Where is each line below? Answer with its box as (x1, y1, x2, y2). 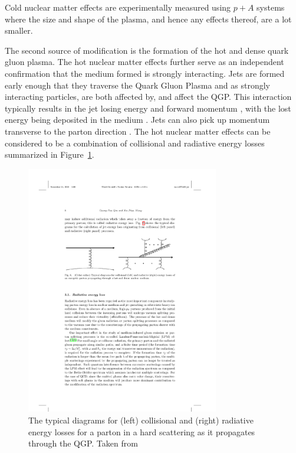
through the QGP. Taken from (28, 437, 138, 449)
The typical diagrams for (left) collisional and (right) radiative (28, 413, 254, 426)
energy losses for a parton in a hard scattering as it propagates (28, 425, 255, 438)
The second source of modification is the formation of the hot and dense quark (5, 44, 289, 56)
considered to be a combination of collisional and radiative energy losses (5, 136, 265, 149)
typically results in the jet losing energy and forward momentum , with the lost (5, 102, 291, 114)
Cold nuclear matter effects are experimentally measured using (5, 1, 231, 13)
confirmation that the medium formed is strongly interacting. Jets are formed (5, 67, 285, 79)
